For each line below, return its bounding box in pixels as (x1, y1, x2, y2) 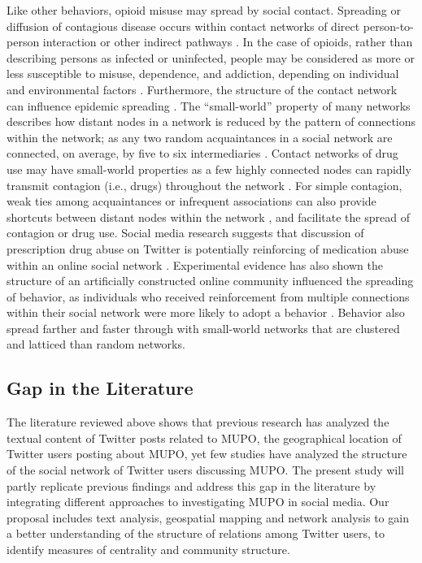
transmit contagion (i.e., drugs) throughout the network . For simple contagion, (7, 176, 402, 193)
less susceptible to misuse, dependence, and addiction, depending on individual (7, 65, 399, 82)
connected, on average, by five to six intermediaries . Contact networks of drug (7, 145, 398, 162)
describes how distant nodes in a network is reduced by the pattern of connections (7, 113, 416, 130)
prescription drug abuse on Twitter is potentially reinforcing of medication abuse (7, 240, 409, 257)
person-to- (363, 17, 414, 34)
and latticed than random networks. (7, 336, 185, 353)
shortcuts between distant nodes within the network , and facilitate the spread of (7, 208, 410, 225)
